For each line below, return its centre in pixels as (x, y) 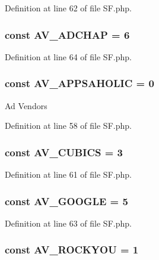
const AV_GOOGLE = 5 (66, 201)
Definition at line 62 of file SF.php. (68, 8)
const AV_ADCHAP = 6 (67, 34)
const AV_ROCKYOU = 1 (72, 250)
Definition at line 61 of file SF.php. (68, 174)
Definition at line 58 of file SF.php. (68, 126)
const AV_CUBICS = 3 (64, 152)
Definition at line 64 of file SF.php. (68, 56)
